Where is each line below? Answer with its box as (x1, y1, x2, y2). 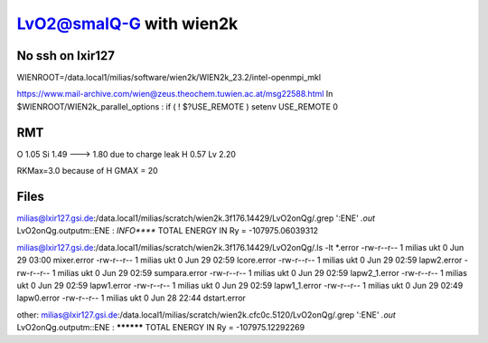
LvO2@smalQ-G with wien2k (16, 14, 239, 33)
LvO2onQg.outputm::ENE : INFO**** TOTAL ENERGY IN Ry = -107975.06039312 (16, 225, 319, 236)
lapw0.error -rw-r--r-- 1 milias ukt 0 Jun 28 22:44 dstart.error (16, 292, 246, 303)
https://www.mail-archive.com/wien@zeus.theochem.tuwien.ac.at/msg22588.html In (16, 89, 333, 100)
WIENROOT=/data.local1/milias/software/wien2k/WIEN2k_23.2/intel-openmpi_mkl (16, 72, 321, 83)
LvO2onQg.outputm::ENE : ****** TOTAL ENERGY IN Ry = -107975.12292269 (16, 322, 305, 333)
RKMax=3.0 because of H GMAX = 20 (16, 166, 158, 176)
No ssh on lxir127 (16, 48, 115, 63)
